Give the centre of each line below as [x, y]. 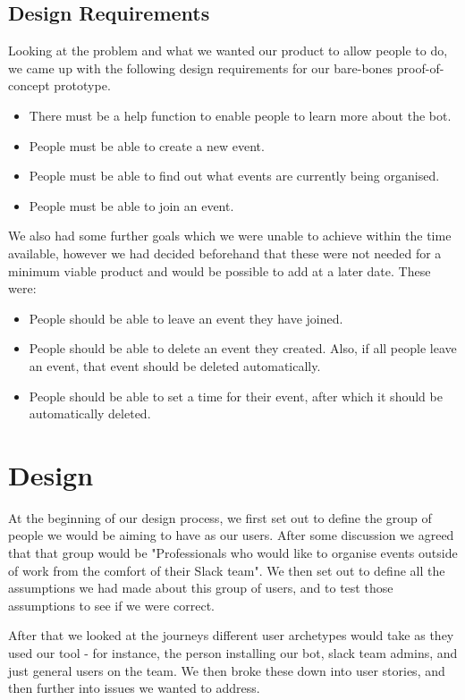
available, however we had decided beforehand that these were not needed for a [225, 253]
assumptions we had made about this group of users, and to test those [201, 588]
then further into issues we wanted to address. [134, 688]
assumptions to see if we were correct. [111, 605]
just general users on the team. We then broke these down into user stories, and [227, 670]
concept [29, 85]
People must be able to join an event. [131, 205]
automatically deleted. [90, 413]
